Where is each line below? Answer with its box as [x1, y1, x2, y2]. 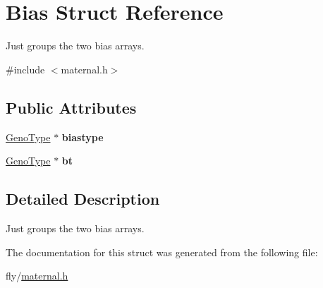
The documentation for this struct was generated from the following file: [6, 244, 318, 259]
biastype [61, 129, 104, 144]
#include [6, 61, 45, 76]
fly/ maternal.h [6, 268, 68, 283]
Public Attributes [6, 96, 137, 118]
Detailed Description [6, 188, 160, 210]
